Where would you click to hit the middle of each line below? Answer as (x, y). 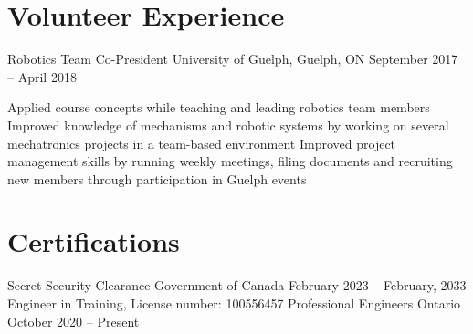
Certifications (94, 241)
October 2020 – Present (74, 321)
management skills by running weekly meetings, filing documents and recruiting (230, 161)
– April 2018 (42, 76)
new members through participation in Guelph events (157, 178)
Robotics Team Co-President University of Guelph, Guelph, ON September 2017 (233, 59)
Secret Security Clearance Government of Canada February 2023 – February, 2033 (237, 285)
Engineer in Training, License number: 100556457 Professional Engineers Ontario (234, 303)
